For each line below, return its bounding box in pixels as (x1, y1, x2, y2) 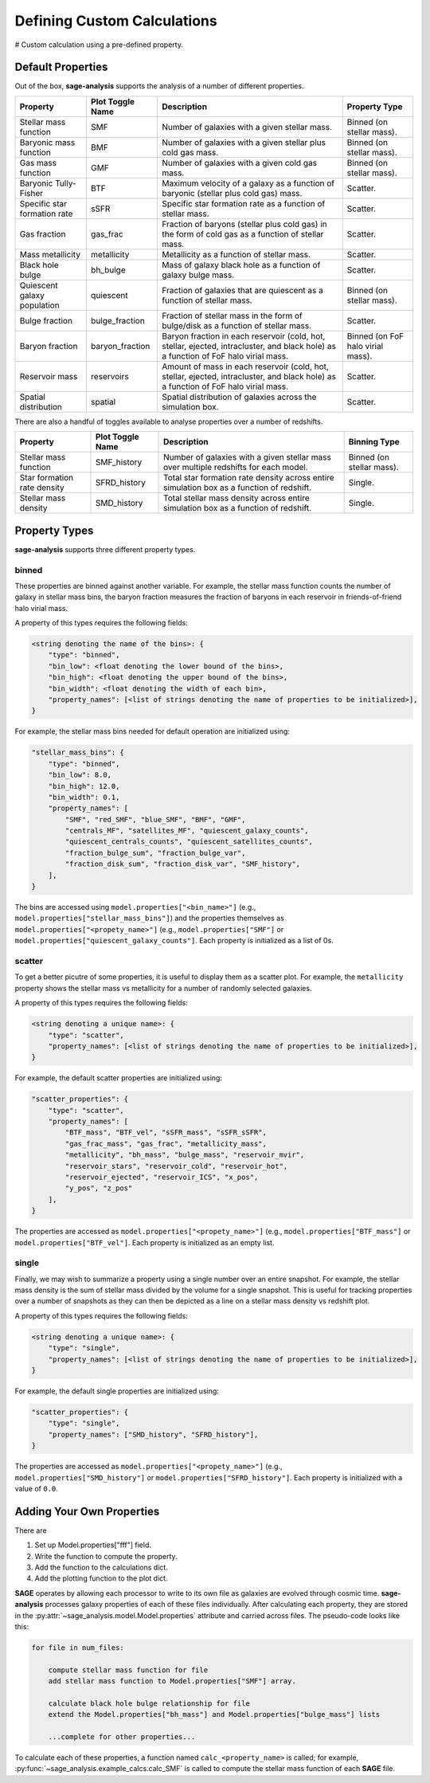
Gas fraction (19, 228, 66, 239)
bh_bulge (90, 264, 127, 275)
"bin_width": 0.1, (48, 793, 120, 801)
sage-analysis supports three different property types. (14, 544, 196, 554)
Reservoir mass (19, 370, 78, 382)
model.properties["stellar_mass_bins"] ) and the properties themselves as (14, 913, 284, 923)
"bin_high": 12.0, (48, 782, 120, 790)
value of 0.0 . (14, 1483, 59, 1493)
